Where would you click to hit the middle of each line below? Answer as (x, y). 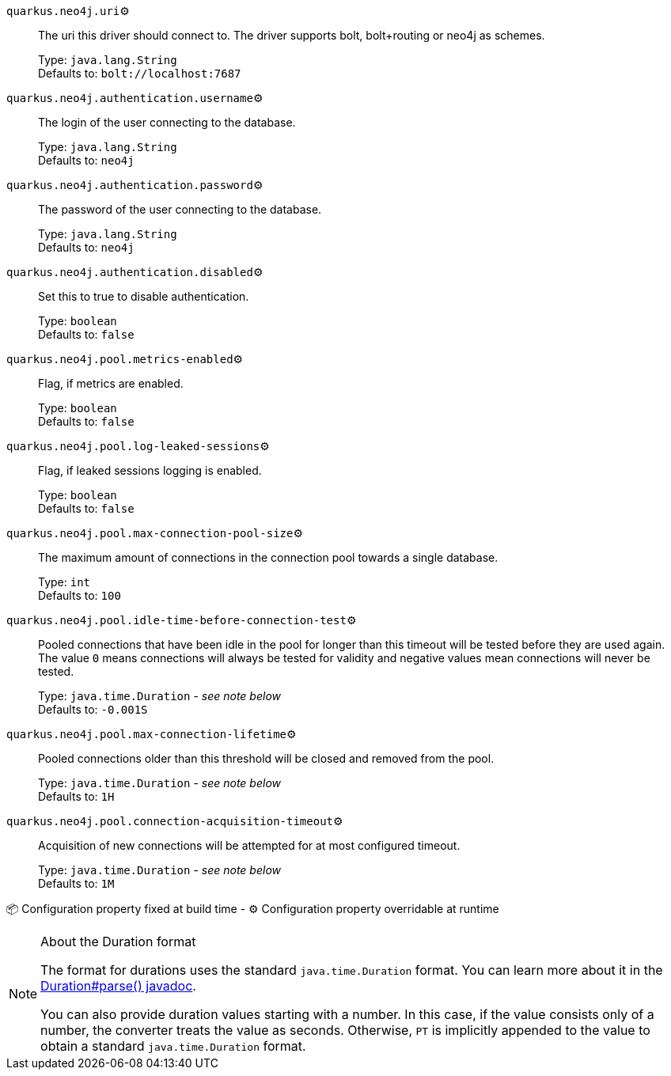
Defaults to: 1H (76, 796)
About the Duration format (118, 941)
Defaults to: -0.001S (93, 709)
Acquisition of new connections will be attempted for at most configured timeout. (249, 845)
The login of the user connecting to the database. (167, 122)
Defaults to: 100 (80, 595)
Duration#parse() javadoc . (118, 986)
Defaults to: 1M (76, 883)
